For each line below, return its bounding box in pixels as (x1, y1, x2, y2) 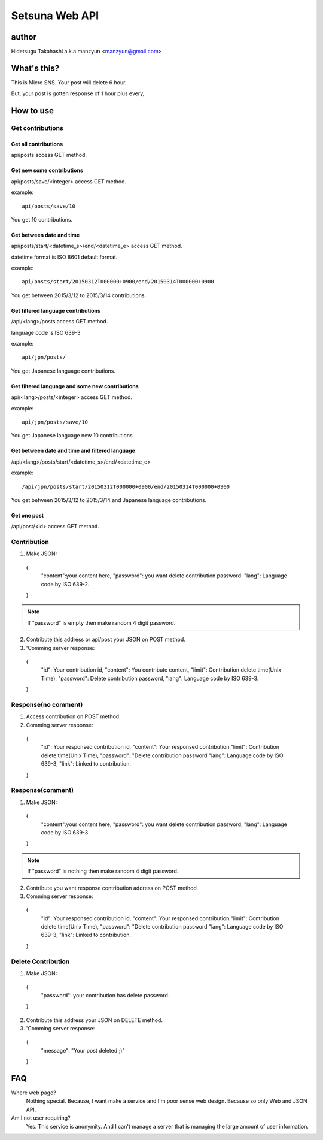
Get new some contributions (11, 167, 84, 174)
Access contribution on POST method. (26, 713, 121, 720)
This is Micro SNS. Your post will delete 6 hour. (11, 78, 127, 86)
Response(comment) (11, 786, 74, 794)
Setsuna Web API (11, 9, 99, 22)
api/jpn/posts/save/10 (22, 418, 89, 425)
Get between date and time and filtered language (11, 447, 136, 455)
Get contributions (11, 124, 64, 132)
